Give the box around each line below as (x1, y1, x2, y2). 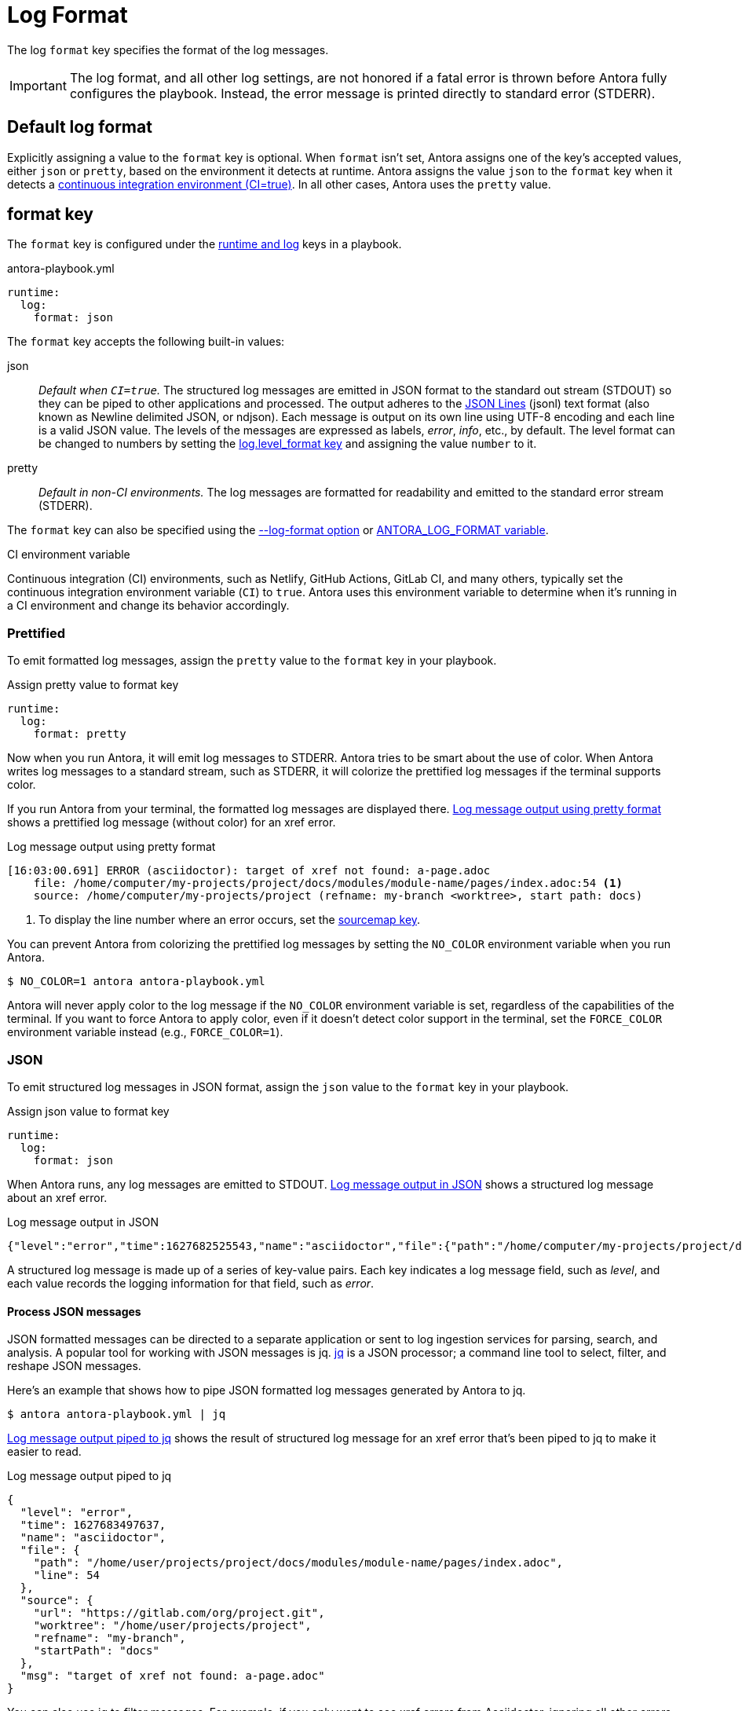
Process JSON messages (7, 1304, 141, 1318)
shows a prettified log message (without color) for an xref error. (7, 815, 336, 830)
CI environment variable (7, 548, 130, 562)
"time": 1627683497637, (20, 1519, 166, 1532)
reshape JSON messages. (7, 1359, 141, 1373)
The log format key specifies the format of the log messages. (7, 42, 329, 57)
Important (9, 77, 67, 93)
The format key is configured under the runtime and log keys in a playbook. (7, 237, 402, 251)
